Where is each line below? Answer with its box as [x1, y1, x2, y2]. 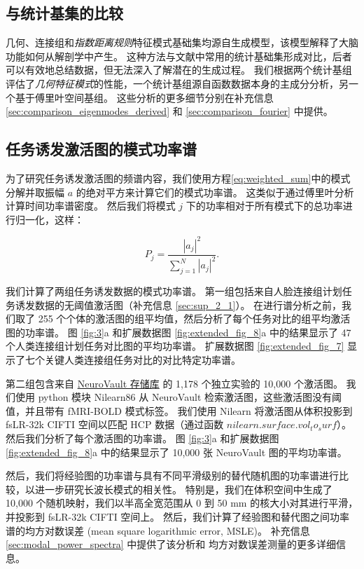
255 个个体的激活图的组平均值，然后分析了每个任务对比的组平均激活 [38, 311, 351, 326]
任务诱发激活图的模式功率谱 [6, 138, 197, 160]
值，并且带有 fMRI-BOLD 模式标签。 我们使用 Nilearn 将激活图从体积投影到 [6, 403, 353, 418]
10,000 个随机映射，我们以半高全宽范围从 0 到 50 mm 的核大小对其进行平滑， [6, 495, 358, 510]
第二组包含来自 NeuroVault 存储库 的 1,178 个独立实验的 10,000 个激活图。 [6, 376, 343, 390]
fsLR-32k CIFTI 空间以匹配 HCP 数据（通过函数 [6, 417, 224, 432]
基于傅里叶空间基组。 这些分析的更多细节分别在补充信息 [15, 90, 274, 104]
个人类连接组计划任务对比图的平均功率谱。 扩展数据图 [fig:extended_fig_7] [6, 338, 344, 353]
